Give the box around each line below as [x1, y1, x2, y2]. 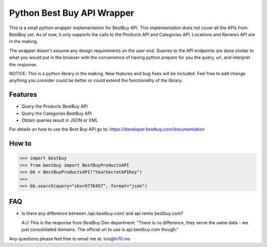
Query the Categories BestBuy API [21, 110, 92, 116]
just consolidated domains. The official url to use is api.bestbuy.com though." [21, 227, 179, 233]
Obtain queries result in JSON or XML [21, 117, 98, 123]
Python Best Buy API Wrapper [9, 7, 134, 18]
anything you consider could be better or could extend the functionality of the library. [9, 77, 183, 84]
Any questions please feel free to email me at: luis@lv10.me [9, 236, 131, 242]
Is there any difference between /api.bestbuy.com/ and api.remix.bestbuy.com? [21, 210, 183, 216]
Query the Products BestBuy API [21, 103, 88, 109]
